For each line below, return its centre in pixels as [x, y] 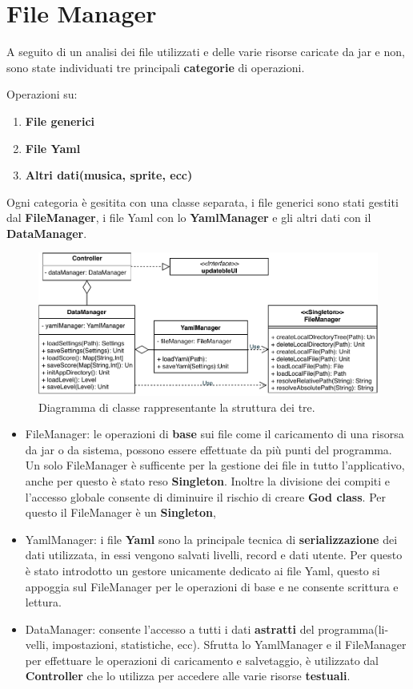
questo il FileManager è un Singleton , [120, 512]
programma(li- [353, 629]
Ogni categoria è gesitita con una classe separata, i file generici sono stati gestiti [202, 201]
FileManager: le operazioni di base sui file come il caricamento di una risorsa [215, 434]
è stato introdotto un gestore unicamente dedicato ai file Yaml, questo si [202, 570]
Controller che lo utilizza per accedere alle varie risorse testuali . [188, 676]
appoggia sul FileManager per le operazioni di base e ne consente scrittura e [212, 586]
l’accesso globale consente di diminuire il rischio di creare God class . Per [205, 496]
